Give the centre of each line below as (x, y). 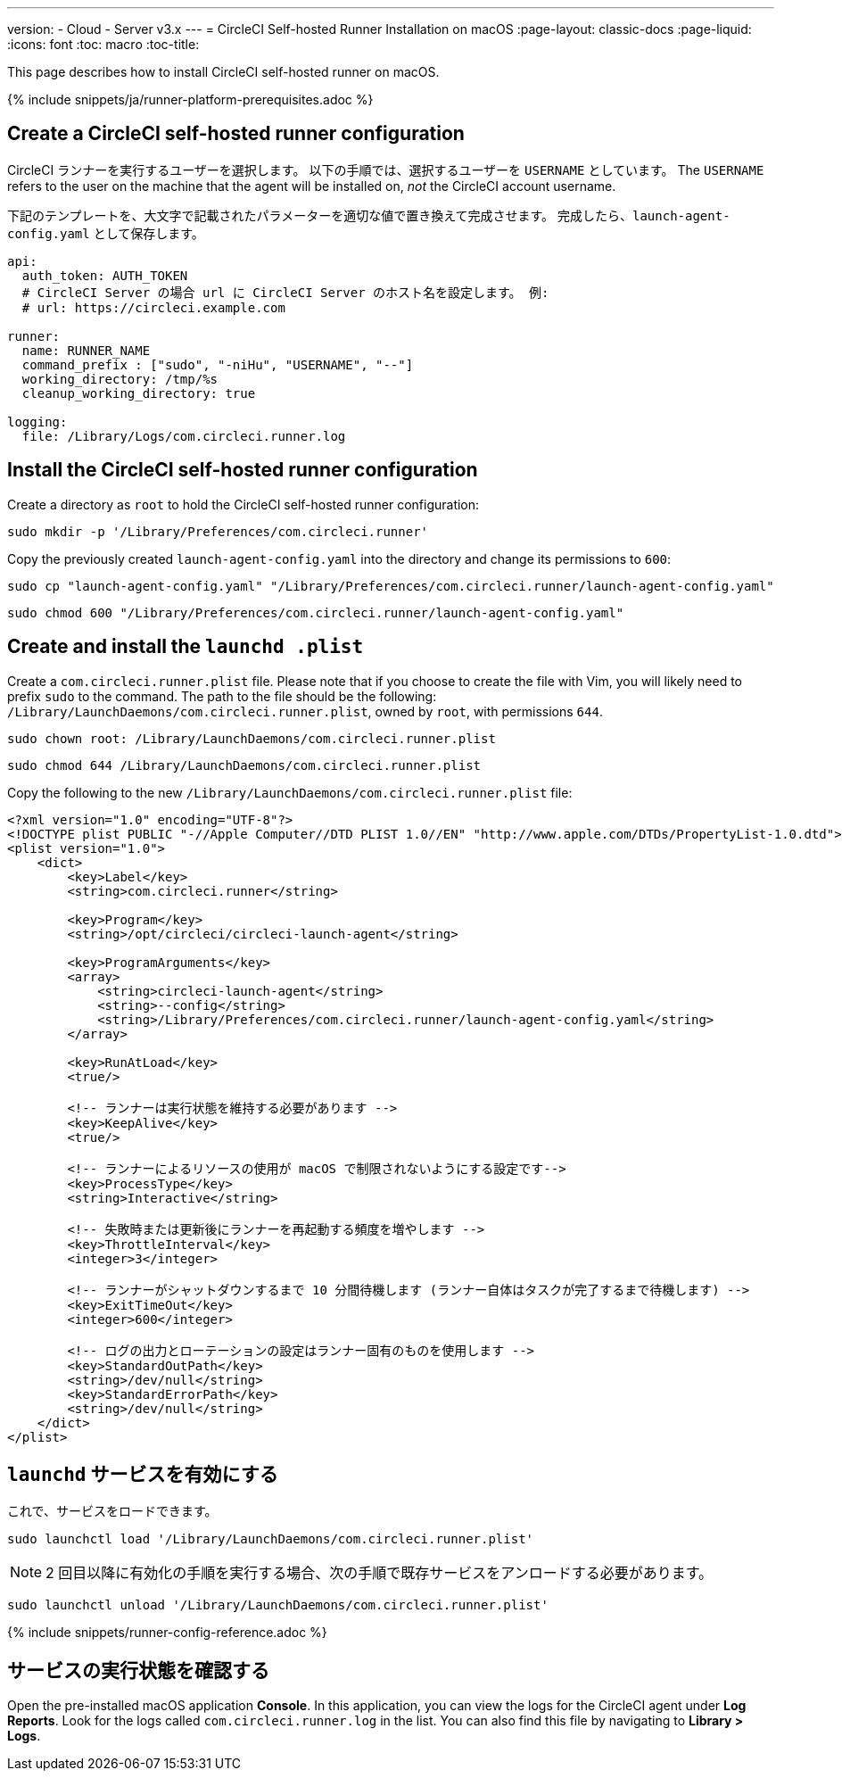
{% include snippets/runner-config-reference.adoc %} (167, 1633)
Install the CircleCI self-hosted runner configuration (243, 470)
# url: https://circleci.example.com (153, 307)
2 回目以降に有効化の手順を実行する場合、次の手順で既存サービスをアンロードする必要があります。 (380, 1573)
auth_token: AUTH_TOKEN (105, 275)
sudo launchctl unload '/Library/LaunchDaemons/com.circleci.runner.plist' (278, 1605)
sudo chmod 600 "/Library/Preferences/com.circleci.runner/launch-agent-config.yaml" (316, 612)
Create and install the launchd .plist (186, 647)
